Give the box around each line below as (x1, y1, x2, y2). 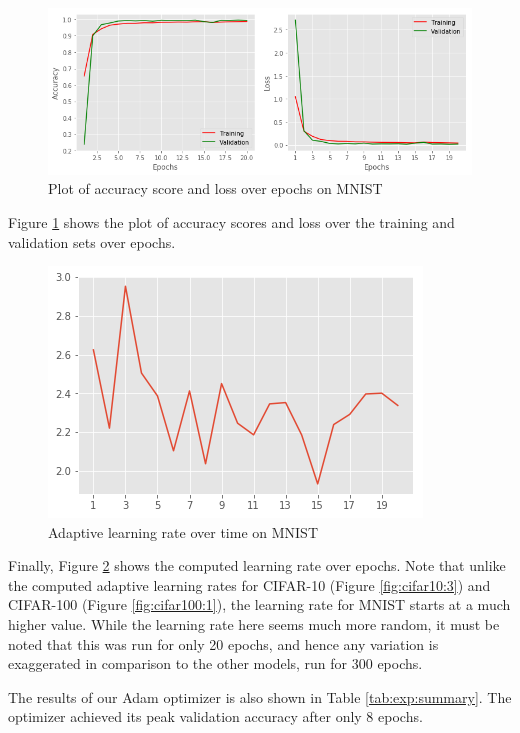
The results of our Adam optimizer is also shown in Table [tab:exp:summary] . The (8, 686, 512, 707)
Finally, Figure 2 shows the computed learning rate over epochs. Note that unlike (8, 555, 506, 576)
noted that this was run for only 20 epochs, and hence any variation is (8, 633, 439, 654)
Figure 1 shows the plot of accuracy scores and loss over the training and (8, 211, 455, 232)
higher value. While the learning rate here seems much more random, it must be (8, 614, 500, 635)
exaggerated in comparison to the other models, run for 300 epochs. (8, 653, 423, 674)
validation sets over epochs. (8, 231, 176, 252)
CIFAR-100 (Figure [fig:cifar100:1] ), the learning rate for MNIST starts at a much (8, 594, 511, 615)
